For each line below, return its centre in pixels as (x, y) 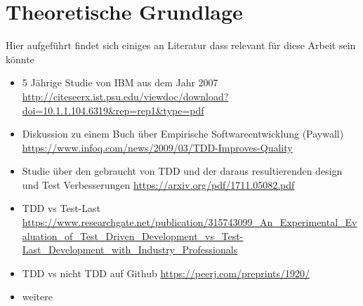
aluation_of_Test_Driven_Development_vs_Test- (133, 235)
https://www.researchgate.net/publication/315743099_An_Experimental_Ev (190, 222)
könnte (20, 59)
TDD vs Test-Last (61, 208)
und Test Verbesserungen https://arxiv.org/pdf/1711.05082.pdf (158, 184)
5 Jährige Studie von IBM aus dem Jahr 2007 (120, 82)
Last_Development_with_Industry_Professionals (130, 250)
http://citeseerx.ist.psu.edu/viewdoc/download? (125, 96)
